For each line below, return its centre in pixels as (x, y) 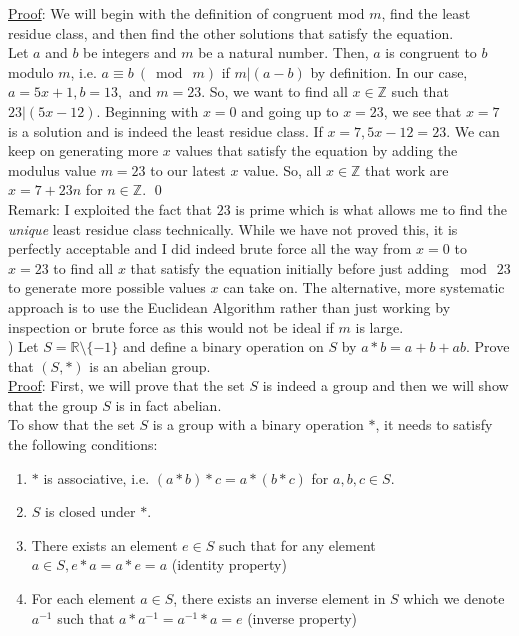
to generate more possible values (107, 287)
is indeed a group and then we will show (385, 385)
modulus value (52, 169)
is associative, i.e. (96, 477)
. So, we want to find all (274, 91)
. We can (473, 130)
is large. (379, 326)
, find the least (426, 13)
